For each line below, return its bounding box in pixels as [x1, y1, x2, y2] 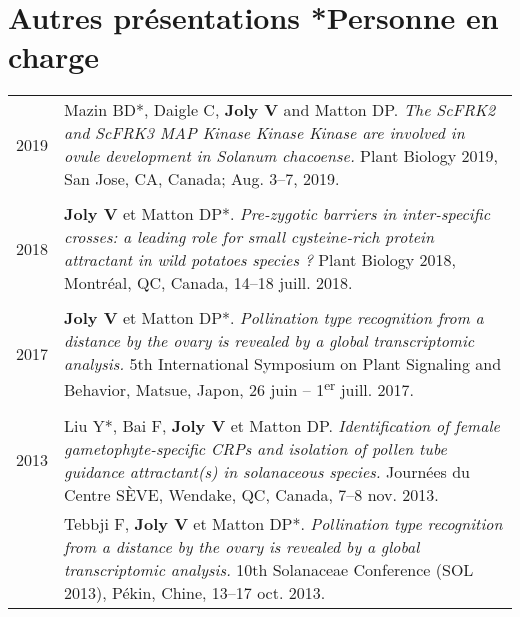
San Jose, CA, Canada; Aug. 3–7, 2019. [64, 167, 340, 191]
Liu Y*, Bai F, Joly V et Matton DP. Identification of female [64, 413, 500, 437]
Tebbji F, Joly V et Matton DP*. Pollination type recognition [64, 511, 503, 535]
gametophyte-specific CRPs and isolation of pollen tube [64, 436, 447, 460]
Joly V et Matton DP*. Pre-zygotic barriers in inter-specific [64, 202, 491, 226]
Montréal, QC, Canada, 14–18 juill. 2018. [64, 271, 353, 295]
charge [8, 36, 100, 77]
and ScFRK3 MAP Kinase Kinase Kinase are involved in [64, 121, 465, 145]
